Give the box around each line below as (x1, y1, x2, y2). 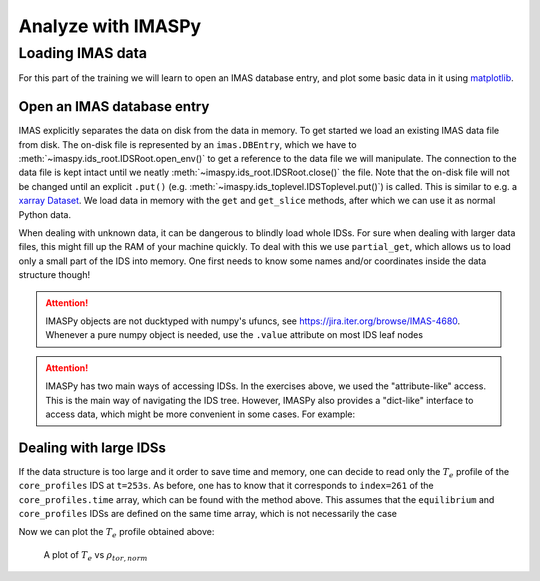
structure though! (18, 269, 90, 281)
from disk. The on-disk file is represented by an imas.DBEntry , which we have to (18, 138, 357, 150)
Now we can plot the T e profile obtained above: (18, 526, 215, 540)
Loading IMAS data (18, 44, 148, 62)
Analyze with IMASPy (18, 15, 202, 37)
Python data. (18, 208, 72, 220)
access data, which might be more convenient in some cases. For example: (45, 408, 356, 420)
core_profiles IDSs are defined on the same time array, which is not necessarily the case (18, 508, 397, 520)
